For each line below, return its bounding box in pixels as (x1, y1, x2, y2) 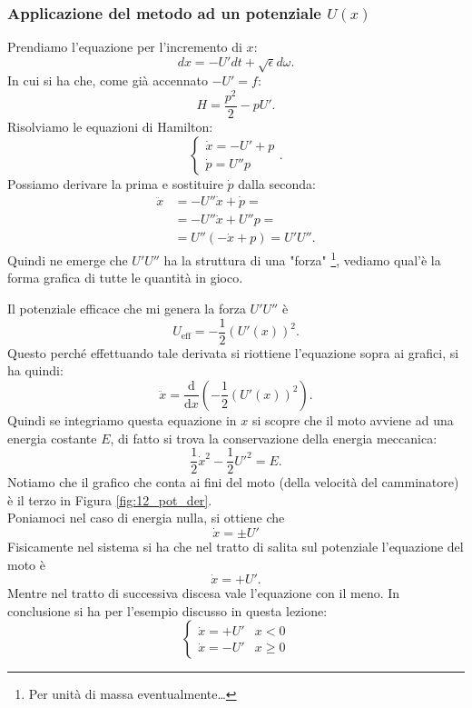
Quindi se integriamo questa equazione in (7, 410, 237, 429)
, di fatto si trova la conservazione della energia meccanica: (110, 428, 438, 447)
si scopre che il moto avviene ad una (251, 410, 454, 429)
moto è (7, 554, 45, 573)
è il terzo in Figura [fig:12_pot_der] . (7, 490, 212, 509)
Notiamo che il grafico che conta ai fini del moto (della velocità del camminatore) (7, 473, 459, 492)
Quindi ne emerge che (7, 250, 128, 269)
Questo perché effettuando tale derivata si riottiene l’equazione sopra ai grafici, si (7, 343, 459, 362)
